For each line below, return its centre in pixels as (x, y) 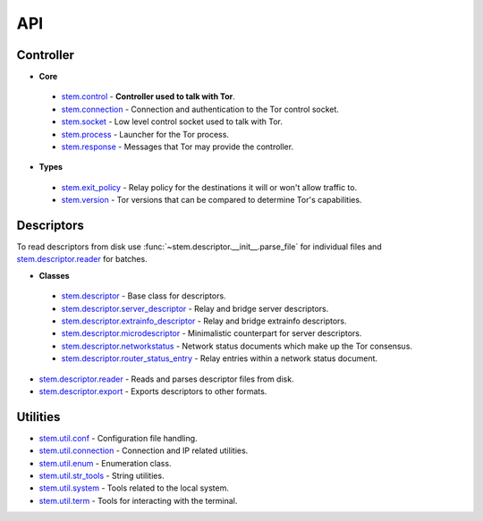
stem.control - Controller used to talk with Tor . (148, 97)
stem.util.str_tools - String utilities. (102, 476)
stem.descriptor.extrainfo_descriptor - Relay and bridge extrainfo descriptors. (204, 321)
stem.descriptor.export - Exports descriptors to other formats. (153, 391)
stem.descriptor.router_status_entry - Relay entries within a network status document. (220, 358)
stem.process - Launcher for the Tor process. (145, 134)
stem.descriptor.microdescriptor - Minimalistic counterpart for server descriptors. (212, 333)
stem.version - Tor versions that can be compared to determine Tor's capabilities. (212, 200)
